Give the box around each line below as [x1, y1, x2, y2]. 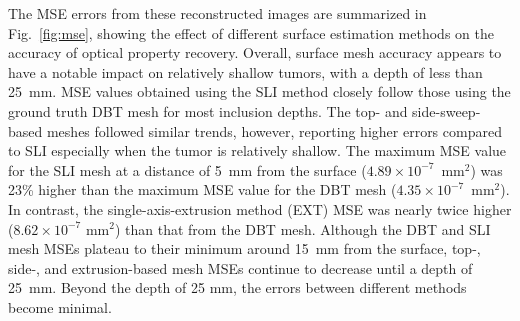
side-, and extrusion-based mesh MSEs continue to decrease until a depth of [8, 257, 473, 278]
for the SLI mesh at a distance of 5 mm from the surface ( [8, 159, 367, 180]
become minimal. [8, 296, 112, 317]
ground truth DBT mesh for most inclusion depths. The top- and [8, 100, 408, 121]
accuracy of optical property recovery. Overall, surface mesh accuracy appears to [8, 42, 502, 63]
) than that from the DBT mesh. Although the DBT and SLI [114, 218, 491, 239]
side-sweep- [412, 100, 481, 121]
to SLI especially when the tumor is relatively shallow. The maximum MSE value [8, 140, 507, 161]
